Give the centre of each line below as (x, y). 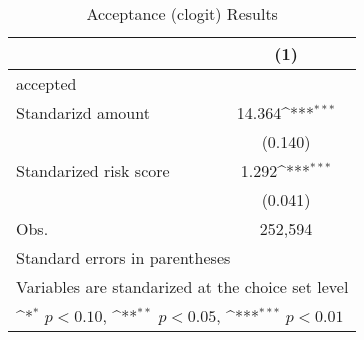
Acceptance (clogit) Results (182, 13)
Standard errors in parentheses (123, 257)
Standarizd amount (83, 112)
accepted (46, 83)
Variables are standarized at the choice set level (182, 286)
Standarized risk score (93, 170)
